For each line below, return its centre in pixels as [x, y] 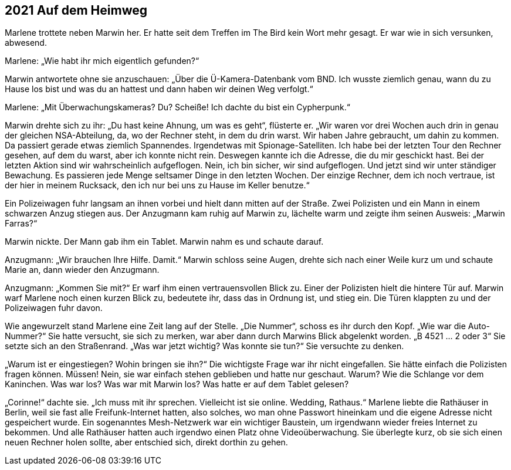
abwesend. [26, 43]
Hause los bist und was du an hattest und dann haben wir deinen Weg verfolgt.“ [159, 89]
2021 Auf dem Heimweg [76, 10]
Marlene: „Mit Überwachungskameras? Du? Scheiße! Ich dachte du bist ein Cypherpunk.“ [177, 107]
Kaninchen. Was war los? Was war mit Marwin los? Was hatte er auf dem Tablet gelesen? [177, 384]
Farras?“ [21, 224]
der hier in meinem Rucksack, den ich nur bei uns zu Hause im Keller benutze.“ [157, 185]
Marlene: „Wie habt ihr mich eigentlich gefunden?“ [102, 61]
